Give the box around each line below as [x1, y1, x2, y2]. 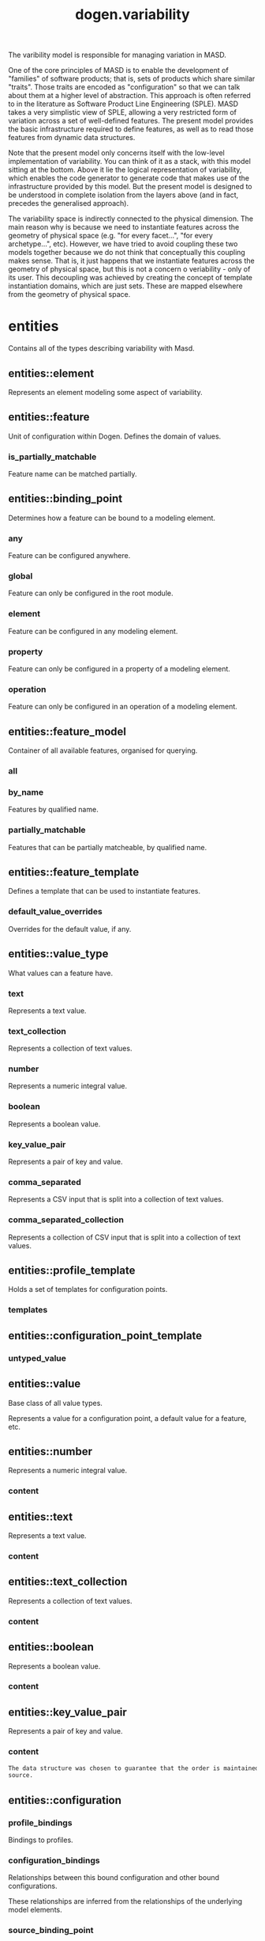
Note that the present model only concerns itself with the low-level [8, 148, 225, 158]
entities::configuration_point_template [8, 1328, 203, 1343]
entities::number [8, 1445, 93, 1458]
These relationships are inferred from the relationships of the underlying [8, 1897, 243, 1906]
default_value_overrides [8, 906, 103, 917]
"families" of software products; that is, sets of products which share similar [8, 74, 256, 84]
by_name [8, 787, 44, 797]
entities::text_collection [8, 1575, 128, 1589]
